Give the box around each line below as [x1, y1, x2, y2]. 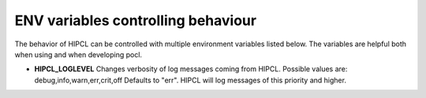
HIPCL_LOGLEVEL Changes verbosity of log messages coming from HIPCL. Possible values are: [34, 64, 348, 74]
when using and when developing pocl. [14, 49, 142, 59]
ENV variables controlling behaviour [14, 12, 256, 29]
